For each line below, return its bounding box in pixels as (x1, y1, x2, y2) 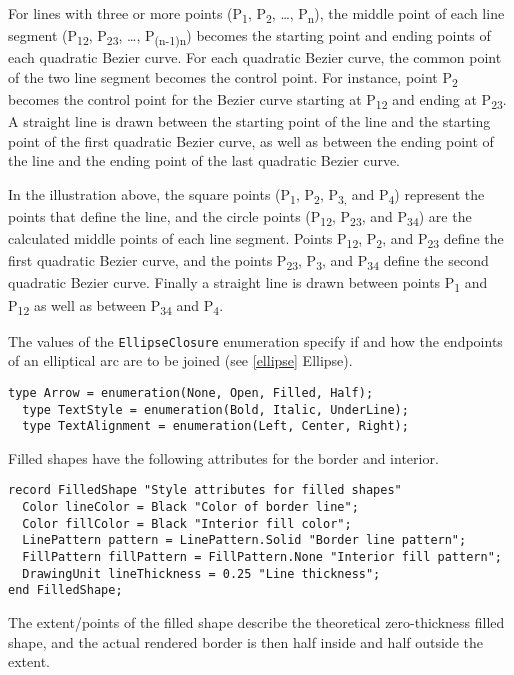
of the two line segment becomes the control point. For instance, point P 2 (8, 66, 458, 90)
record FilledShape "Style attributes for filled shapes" (8, 483, 402, 498)
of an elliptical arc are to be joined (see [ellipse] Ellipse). (8, 350, 353, 371)
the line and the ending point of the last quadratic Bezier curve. (8, 150, 401, 171)
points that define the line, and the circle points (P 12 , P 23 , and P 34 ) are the (8, 206, 472, 229)
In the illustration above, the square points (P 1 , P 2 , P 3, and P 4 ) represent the (8, 183, 485, 207)
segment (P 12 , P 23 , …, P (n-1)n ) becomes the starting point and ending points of (8, 25, 491, 48)
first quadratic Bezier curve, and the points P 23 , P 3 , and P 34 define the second (8, 250, 489, 274)
